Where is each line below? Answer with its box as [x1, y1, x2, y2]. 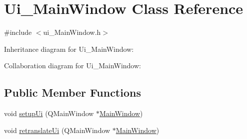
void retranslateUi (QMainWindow [4, 125, 110, 135]
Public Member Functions [4, 85, 141, 100]
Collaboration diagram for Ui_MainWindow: [4, 60, 141, 71]
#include [4, 27, 32, 37]
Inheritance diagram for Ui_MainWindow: [4, 43, 134, 54]
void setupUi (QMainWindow [4, 108, 94, 119]
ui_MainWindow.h [43, 27, 101, 37]
